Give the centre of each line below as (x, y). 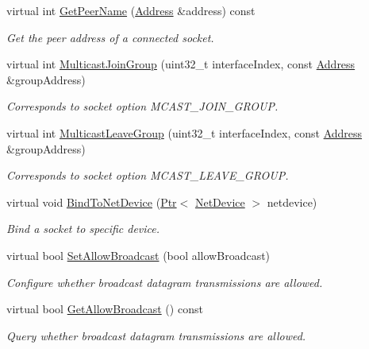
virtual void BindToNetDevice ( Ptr (92, 202)
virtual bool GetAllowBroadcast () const (105, 309)
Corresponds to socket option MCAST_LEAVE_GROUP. (148, 175)
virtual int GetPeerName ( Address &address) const (131, 10)
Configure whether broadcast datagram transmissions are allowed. (165, 282)
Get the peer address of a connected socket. (110, 37)
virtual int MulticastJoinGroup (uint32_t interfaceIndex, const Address (181, 64)
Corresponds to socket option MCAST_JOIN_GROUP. (142, 106)
